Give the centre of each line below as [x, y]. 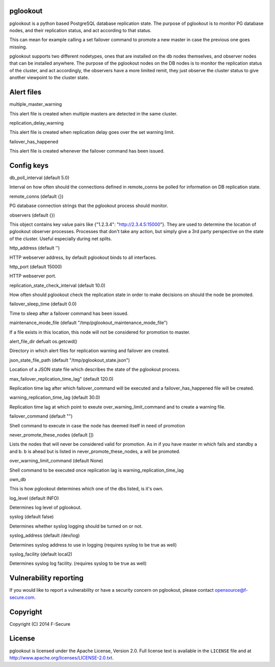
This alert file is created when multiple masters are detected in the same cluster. [93, 113]
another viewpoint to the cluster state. [49, 78]
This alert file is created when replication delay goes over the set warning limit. [92, 132]
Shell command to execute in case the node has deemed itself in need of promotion [97, 425]
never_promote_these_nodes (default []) [52, 434]
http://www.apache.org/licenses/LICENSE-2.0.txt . [62, 658]
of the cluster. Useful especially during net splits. [61, 239]
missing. [18, 47]
